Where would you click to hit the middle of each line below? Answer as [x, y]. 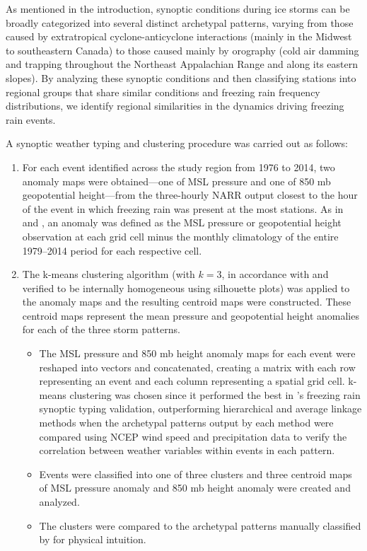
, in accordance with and [275, 274]
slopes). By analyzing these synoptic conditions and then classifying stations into [181, 77]
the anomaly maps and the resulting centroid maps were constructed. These [187, 302]
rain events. [31, 119]
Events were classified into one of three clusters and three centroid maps [196, 474]
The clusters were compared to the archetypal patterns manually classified [200, 525]
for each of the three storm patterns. [101, 329]
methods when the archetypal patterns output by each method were [186, 423]
